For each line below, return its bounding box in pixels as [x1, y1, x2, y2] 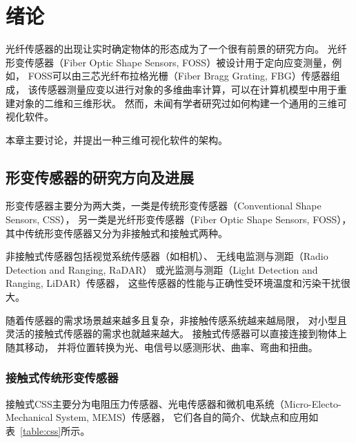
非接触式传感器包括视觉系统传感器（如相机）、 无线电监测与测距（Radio [6, 249, 328, 263]
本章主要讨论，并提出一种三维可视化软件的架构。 [6, 132, 228, 147]
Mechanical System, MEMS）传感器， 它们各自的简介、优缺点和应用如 [6, 410, 319, 424]
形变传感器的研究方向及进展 [6, 166, 194, 187]
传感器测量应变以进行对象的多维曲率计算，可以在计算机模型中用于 [37, 82, 337, 96]
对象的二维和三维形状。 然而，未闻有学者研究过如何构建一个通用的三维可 [14, 95, 347, 110]
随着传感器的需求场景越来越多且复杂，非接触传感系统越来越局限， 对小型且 [6, 312, 347, 327]
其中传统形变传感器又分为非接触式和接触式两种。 [6, 225, 228, 240]
